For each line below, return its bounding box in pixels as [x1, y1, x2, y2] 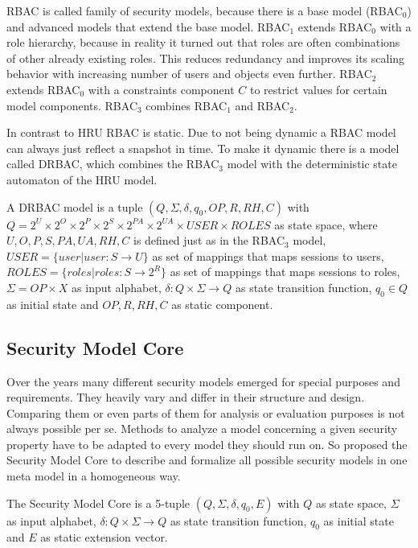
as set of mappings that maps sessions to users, [152, 247, 384, 264]
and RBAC [235, 97, 290, 113]
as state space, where [274, 216, 378, 233]
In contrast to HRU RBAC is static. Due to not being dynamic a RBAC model [6, 124, 396, 141]
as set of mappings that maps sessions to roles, [170, 263, 400, 280]
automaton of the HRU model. [6, 171, 158, 187]
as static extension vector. [40, 529, 168, 546]
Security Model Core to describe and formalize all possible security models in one [6, 451, 408, 468]
